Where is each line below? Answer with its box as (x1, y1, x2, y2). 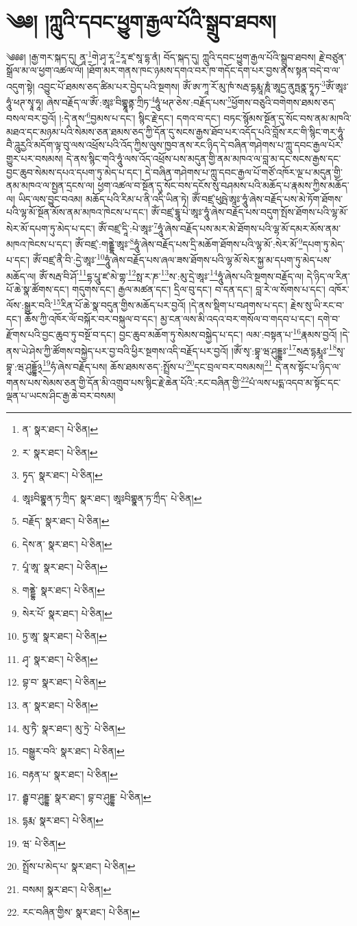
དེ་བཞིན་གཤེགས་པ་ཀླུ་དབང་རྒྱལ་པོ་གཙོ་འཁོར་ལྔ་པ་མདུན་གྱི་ (145, 164, 343, 179)
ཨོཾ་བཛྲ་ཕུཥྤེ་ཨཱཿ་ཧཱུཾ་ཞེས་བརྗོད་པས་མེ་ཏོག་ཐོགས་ (191, 191, 343, 205)
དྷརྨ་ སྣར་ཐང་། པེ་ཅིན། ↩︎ (22, 813, 103, 827)
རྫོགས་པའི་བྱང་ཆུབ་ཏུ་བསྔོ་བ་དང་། (6, 327, 116, 341)
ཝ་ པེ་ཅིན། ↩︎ (22, 836, 66, 850)
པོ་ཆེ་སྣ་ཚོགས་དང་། (6, 281, 69, 296)
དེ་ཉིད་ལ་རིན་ (306, 268, 350, 283)
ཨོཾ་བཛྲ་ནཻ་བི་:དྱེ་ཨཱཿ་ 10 (32, 251, 105, 267)
